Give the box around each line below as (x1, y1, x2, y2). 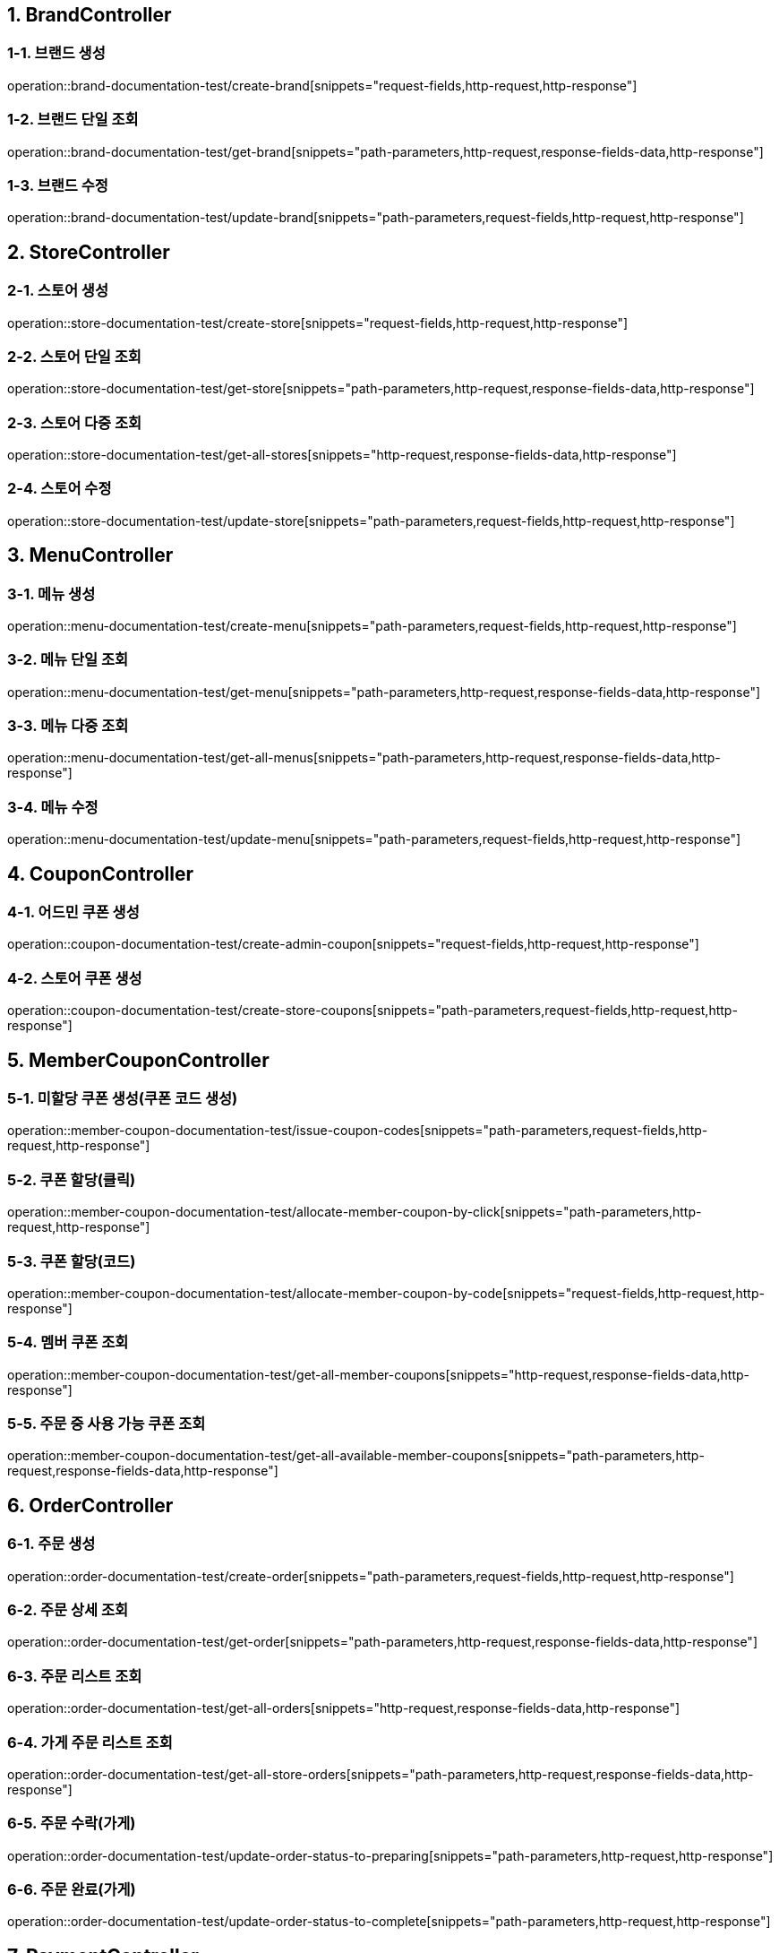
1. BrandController (7, 4, 172, 26)
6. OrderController (7, 1493, 174, 1517)
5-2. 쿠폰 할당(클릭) (7, 1170, 136, 1189)
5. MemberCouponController (7, 1048, 270, 1071)
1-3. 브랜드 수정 (7, 176, 108, 194)
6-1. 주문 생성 (7, 1535, 96, 1553)
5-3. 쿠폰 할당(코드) (7, 1252, 136, 1270)
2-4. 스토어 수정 (7, 479, 112, 498)
